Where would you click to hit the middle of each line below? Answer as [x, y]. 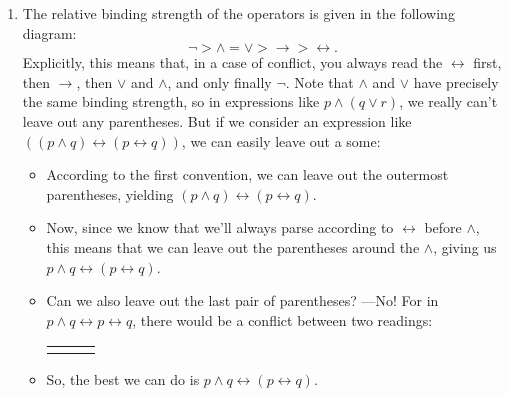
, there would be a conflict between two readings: [282, 319]
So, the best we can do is [123, 379]
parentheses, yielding [110, 193]
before [443, 227]
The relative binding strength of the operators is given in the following [238, 13]
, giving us [465, 246]
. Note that [319, 81]
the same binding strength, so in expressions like [171, 101]
